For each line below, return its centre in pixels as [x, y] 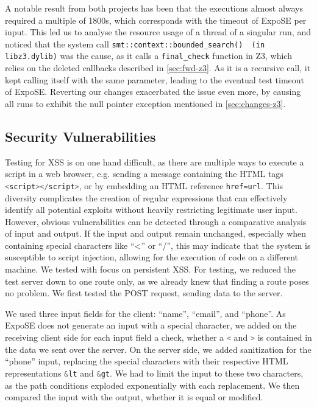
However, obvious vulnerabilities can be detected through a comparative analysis [156, 221]
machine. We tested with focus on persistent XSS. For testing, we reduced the [151, 269]
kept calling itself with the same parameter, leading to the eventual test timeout [155, 79]
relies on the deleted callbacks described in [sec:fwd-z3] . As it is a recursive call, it [158, 68]
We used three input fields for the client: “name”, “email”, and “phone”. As [145, 313]
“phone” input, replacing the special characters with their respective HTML [147, 361]
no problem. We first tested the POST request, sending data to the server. [144, 293]
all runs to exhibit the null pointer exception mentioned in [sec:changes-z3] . [145, 103]
